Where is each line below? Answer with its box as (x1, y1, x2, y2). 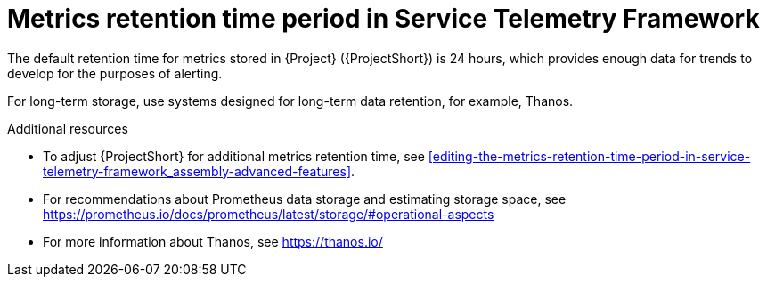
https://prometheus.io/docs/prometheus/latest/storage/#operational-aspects (43, 206, 494, 222)
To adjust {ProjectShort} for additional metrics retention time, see (43, 148, 425, 164)
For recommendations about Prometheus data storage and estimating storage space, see (43, 191, 567, 207)
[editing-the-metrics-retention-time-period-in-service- (428, 148, 751, 164)
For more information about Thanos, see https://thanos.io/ (43, 233, 383, 249)
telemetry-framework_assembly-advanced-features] (43, 163, 351, 179)
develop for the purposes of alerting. (7, 65, 223, 81)
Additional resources (7, 120, 128, 136)
